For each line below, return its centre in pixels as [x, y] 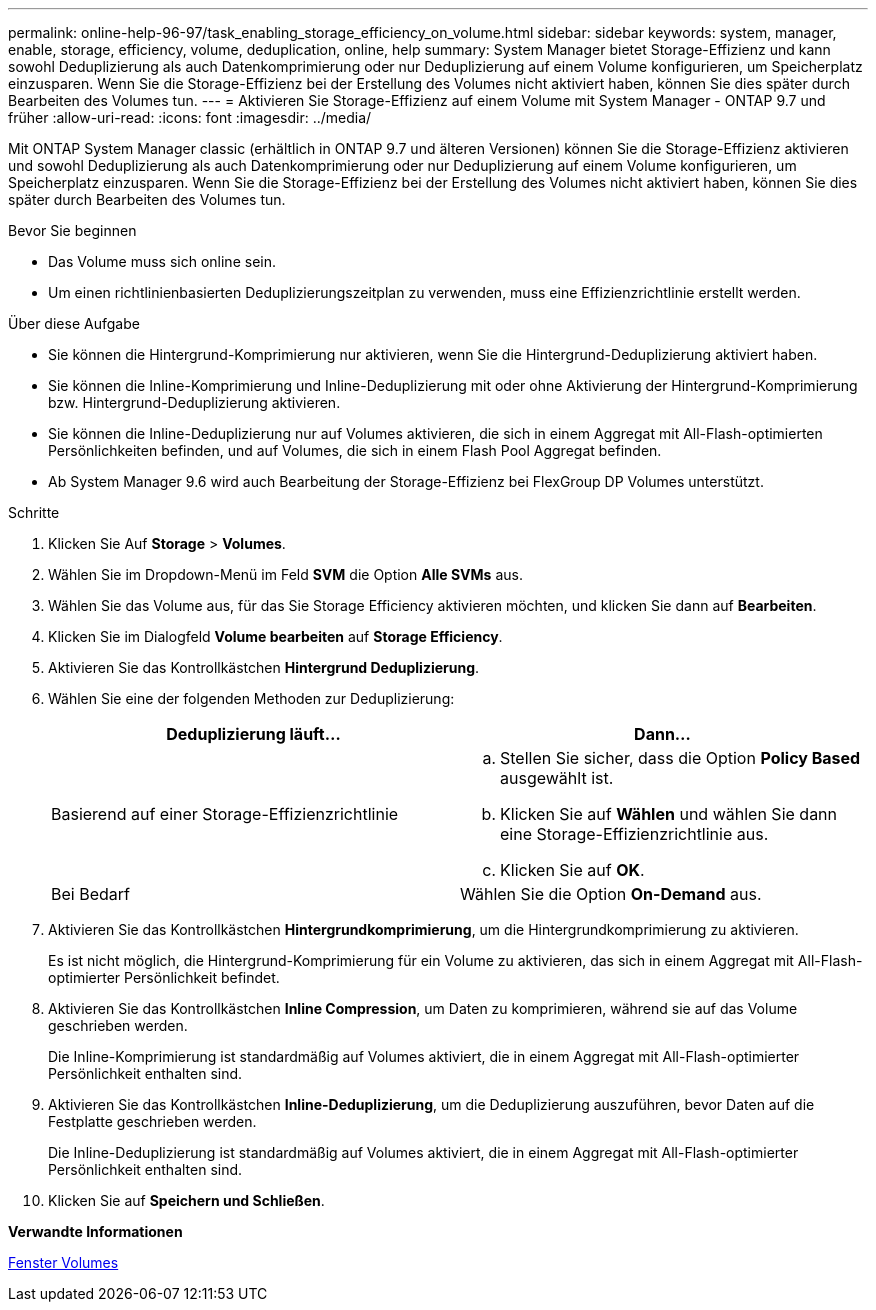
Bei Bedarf [90, 894]
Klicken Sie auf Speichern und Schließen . [186, 1200]
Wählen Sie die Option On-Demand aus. [611, 894]
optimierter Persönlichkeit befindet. [164, 977]
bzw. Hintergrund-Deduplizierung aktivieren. [194, 402]
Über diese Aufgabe [74, 323]
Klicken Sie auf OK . [572, 870]
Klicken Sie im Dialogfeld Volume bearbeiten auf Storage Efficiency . [275, 636]
